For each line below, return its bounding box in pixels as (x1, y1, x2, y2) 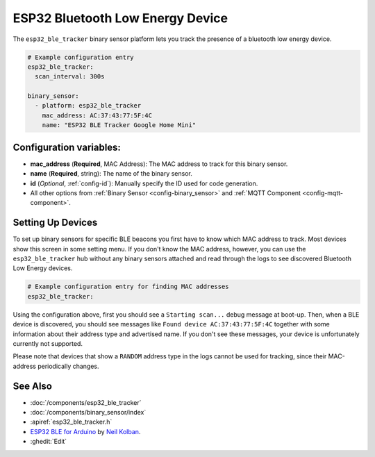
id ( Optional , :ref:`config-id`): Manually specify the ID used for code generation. (30, 179, 258, 188)
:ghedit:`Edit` (30, 438, 67, 446)
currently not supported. (12, 339, 83, 347)
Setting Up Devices (12, 217, 98, 228)
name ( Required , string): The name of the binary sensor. (30, 169, 192, 178)
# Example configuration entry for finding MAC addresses (27, 283, 229, 291)
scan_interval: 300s (35, 73, 105, 81)
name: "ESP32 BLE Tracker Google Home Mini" (42, 122, 197, 129)
